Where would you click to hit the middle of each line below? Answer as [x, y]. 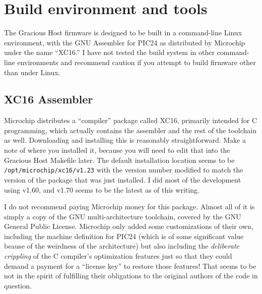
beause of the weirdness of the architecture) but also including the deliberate [122, 246]
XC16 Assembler [49, 99]
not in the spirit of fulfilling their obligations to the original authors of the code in [131, 276]
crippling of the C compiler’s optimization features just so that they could [118, 256]
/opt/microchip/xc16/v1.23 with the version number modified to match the [124, 170]
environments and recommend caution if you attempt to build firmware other [137, 62]
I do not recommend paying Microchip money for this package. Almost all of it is [129, 207]
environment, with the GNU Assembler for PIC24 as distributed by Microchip [125, 42]
